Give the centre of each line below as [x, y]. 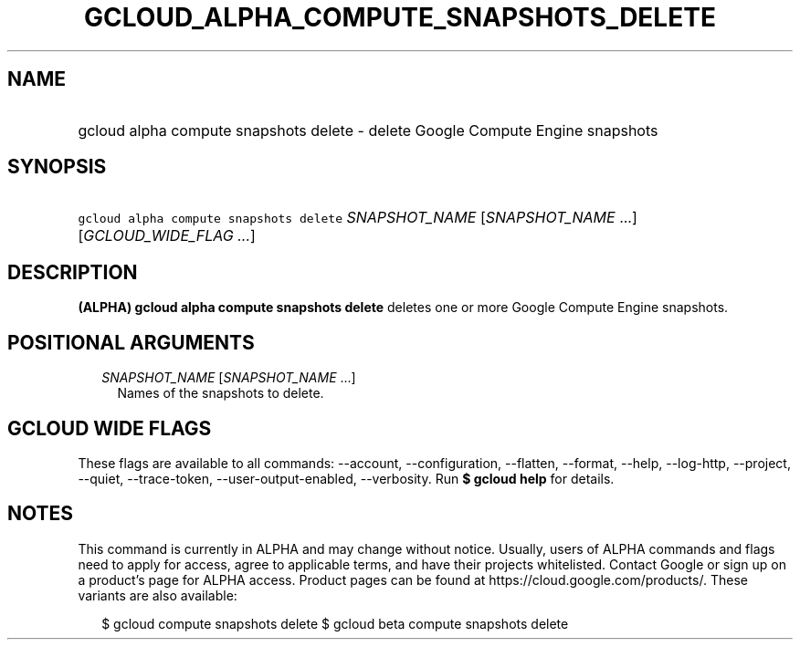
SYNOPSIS [57, 167]
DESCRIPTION [73, 272]
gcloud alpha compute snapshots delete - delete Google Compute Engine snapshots [368, 130]
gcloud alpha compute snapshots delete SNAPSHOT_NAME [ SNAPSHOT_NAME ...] [358, 218]
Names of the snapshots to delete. [221, 393]
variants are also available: [158, 595]
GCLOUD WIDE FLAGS [110, 428]
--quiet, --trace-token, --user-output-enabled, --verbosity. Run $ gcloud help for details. [346, 478]
